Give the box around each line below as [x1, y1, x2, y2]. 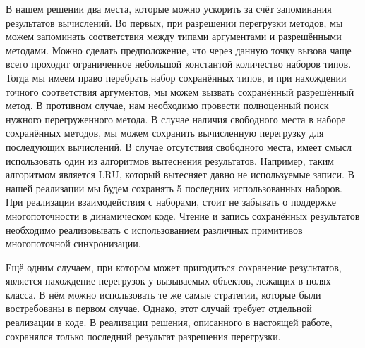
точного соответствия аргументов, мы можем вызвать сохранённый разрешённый [6, 84, 354, 99]
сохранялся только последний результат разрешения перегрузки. [6, 328, 281, 343]
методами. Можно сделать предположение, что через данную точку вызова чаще [6, 42, 352, 57]
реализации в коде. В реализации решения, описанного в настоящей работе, [6, 315, 333, 330]
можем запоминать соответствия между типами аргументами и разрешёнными [6, 29, 342, 44]
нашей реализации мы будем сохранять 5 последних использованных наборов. [6, 180, 342, 195]
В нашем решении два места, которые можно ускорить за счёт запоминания [6, 1, 332, 15]
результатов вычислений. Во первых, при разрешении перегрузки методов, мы [6, 15, 343, 30]
